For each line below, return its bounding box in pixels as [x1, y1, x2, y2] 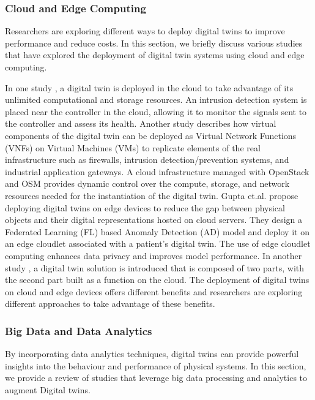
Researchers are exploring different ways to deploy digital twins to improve [5, 25, 285, 37]
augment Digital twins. [5, 383, 91, 396]
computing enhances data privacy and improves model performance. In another [5, 249, 302, 262]
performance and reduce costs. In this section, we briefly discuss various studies [5, 36, 303, 49]
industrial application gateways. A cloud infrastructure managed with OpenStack [5, 165, 309, 178]
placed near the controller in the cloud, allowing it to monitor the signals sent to [5, 105, 307, 118]
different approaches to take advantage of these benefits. [5, 297, 215, 310]
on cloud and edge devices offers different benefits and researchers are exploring [5, 285, 303, 298]
